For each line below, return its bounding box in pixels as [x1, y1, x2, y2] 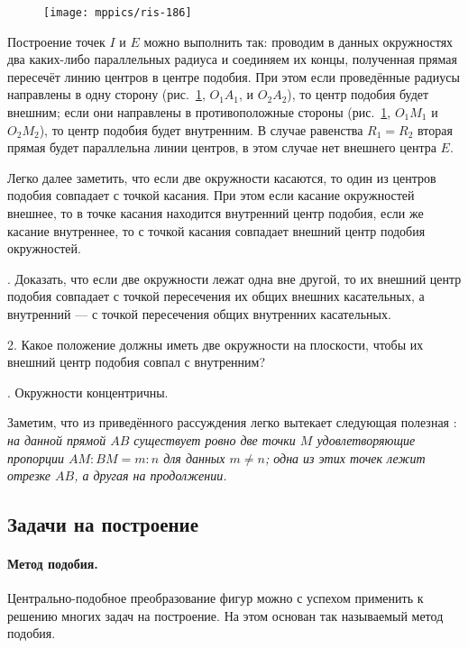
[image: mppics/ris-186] [43, 6, 192, 19]
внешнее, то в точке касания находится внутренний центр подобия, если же [7, 204, 424, 222]
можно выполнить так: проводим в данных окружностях [143, 32, 454, 50]
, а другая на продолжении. [74, 466, 227, 485]
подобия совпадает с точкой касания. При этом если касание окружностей [7, 186, 415, 205]
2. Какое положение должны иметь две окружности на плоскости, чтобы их [7, 334, 424, 353]
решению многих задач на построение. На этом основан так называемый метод [7, 606, 444, 625]
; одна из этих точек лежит [264, 448, 426, 467]
